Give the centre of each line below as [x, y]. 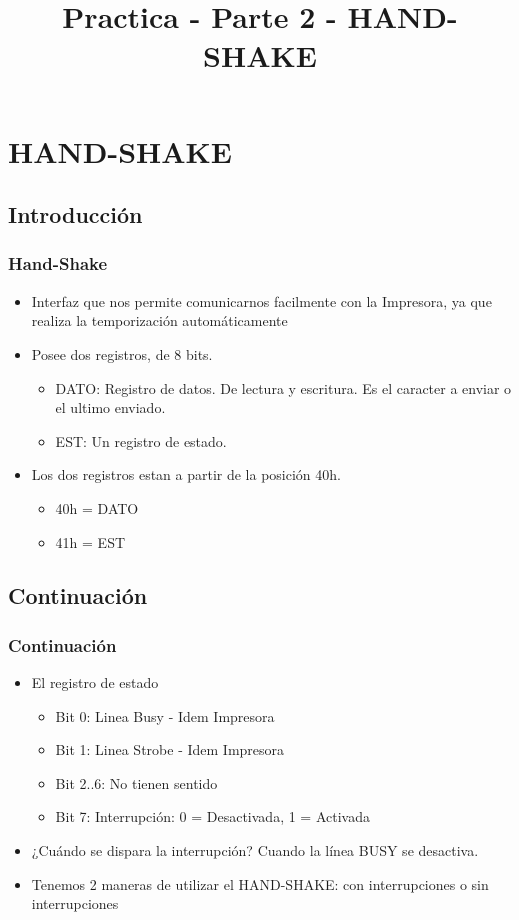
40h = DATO [97, 507]
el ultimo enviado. [110, 407]
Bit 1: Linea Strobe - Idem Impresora [170, 749]
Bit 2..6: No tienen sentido [136, 782]
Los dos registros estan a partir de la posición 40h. [186, 474]
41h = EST [90, 541]
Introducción [75, 214]
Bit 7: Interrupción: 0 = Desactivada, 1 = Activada [212, 816]
